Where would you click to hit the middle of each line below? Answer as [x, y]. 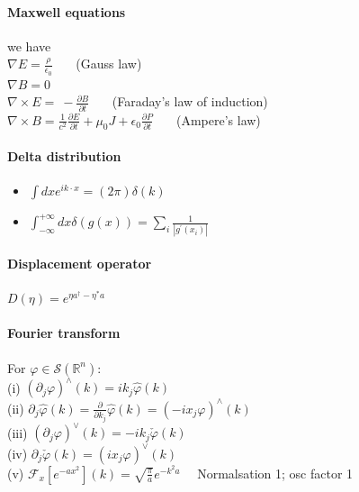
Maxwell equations [67, 11]
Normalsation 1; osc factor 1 [275, 473]
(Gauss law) [109, 64]
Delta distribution [64, 155]
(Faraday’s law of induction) [190, 101]
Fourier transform [64, 333]
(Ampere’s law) [218, 119]
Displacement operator [80, 264]
